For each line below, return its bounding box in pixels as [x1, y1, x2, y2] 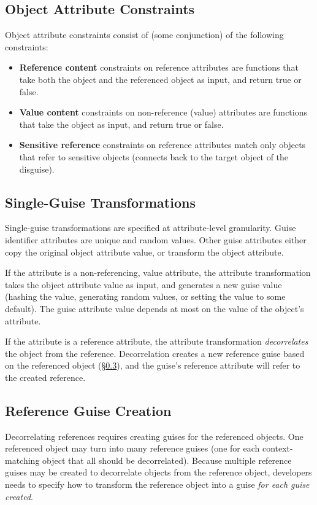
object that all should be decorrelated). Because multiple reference [42, 453, 292, 466]
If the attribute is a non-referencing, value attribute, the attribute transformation [5, 266, 311, 279]
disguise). [19, 162, 55, 175]
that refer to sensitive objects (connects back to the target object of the [19, 150, 289, 163]
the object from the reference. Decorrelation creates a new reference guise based [5, 346, 305, 359]
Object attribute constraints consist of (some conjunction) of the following [5, 28, 284, 41]
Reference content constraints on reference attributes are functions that [19, 61, 299, 74]
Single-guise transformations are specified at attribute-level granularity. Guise [5, 221, 296, 234]
